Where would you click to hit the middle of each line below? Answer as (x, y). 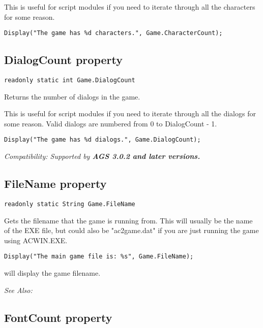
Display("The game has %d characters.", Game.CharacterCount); (113, 33)
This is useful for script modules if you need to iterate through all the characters (130, 7)
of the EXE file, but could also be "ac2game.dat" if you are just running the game (131, 230)
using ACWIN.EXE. (36, 240)
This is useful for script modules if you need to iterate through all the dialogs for (130, 113)
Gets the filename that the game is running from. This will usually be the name (128, 220)
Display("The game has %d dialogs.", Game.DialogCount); (103, 140)
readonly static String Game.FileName (70, 204)
